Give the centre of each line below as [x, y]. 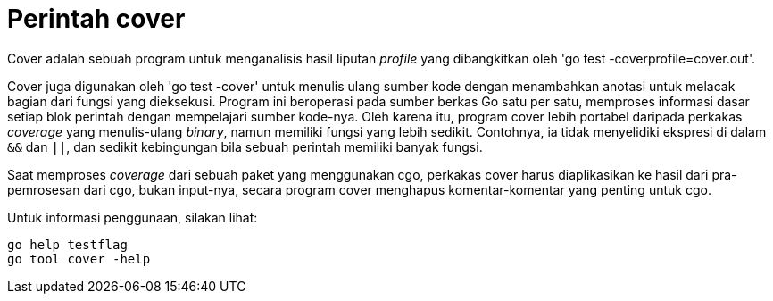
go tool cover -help [79, 259]
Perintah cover [96, 19]
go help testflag [67, 244]
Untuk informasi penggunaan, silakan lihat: [133, 217]
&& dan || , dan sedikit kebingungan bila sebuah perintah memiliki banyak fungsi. [245, 146]
